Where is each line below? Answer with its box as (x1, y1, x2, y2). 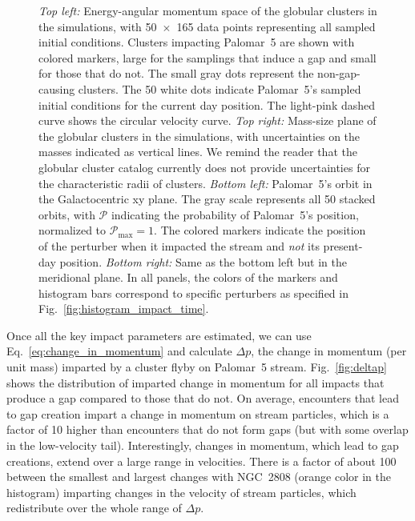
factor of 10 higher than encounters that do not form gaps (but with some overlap (6, 421, 409, 438)
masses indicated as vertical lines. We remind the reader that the (38, 143, 357, 160)
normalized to (38, 222, 107, 238)
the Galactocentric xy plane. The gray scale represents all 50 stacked (38, 190, 376, 207)
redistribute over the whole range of (6, 499, 182, 516)
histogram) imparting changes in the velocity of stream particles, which (6, 483, 357, 500)
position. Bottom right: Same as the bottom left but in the (59, 253, 348, 270)
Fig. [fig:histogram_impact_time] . (38, 300, 209, 317)
